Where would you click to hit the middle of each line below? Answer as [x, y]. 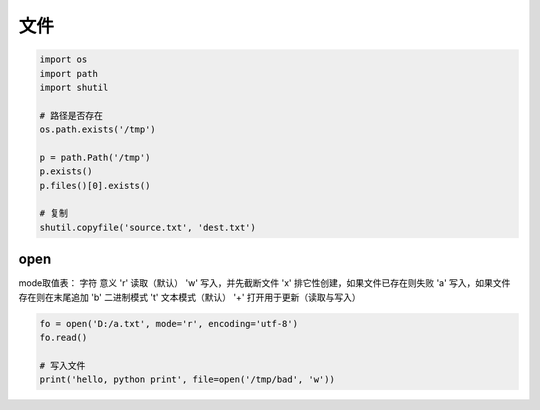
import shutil [74, 87]
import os [63, 59]
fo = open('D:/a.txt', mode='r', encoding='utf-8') [169, 323]
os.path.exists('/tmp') [98, 129]
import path [69, 73]
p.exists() [66, 171]
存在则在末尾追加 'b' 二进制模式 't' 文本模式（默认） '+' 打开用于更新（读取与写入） [190, 297]
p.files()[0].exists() [95, 185]
